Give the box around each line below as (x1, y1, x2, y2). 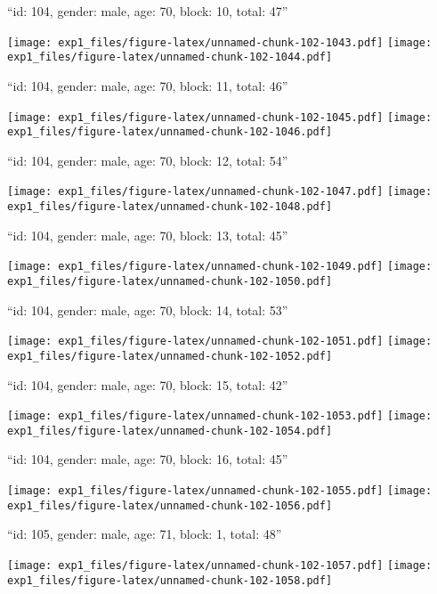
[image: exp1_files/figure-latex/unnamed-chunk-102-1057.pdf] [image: (7, 558, 433, 572)
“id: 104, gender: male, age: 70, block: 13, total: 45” (7, 225, 288, 244)
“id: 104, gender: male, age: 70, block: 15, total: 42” (7, 375, 288, 394)
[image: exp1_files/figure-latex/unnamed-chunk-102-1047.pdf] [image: (7, 185, 433, 199)
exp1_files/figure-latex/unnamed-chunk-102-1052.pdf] (7, 349, 333, 362)
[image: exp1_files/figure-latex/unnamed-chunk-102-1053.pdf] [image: (7, 410, 433, 423)
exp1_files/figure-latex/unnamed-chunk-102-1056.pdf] (7, 499, 333, 512)
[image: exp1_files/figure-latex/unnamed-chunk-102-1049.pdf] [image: (7, 260, 433, 273)
